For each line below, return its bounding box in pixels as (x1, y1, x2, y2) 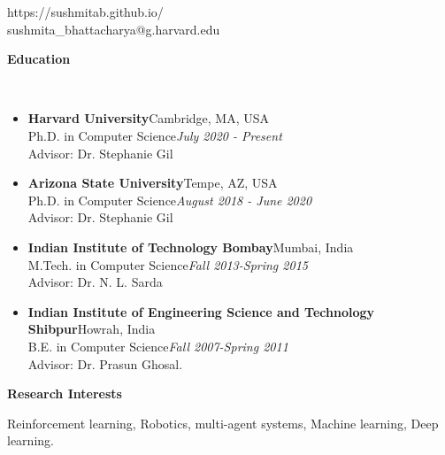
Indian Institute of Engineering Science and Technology (27, 302, 375, 320)
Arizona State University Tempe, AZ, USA (27, 174, 278, 192)
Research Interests (7, 384, 122, 403)
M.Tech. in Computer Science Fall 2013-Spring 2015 (27, 255, 308, 274)
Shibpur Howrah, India (27, 320, 156, 338)
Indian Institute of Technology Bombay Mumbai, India (27, 237, 354, 256)
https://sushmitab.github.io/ (7, 3, 164, 20)
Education (7, 50, 71, 68)
